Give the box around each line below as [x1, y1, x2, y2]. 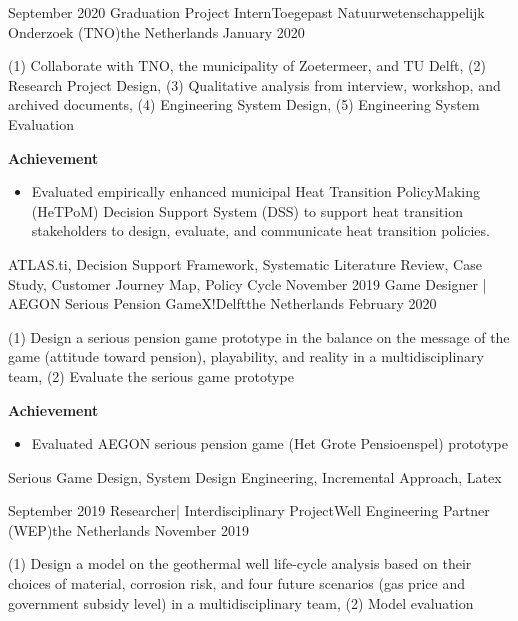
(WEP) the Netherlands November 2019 [8, 519, 249, 540]
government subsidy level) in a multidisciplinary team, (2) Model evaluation [8, 592, 474, 613]
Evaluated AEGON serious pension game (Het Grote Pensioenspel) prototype [31, 433, 508, 454]
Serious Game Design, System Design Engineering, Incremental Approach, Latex [8, 466, 502, 487]
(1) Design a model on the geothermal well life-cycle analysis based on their [8, 553, 472, 574]
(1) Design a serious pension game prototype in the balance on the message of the [8, 326, 510, 347]
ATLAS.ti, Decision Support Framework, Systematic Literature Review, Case [8, 253, 482, 274]
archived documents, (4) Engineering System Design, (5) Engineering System [8, 94, 480, 115]
